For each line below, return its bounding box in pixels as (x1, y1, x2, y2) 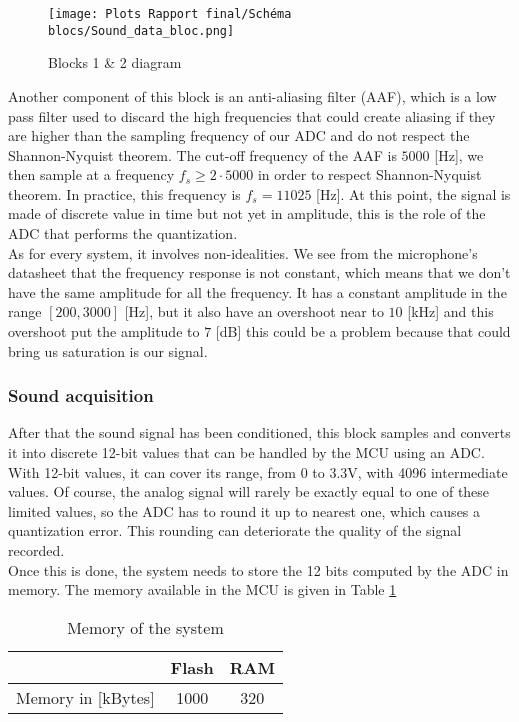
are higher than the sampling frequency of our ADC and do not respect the (8, 125, 470, 146)
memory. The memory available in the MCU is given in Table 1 (8, 579, 397, 600)
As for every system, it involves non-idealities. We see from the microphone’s (8, 242, 478, 263)
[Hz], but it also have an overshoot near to (124, 301, 384, 322)
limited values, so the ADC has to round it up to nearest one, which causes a (8, 500, 481, 521)
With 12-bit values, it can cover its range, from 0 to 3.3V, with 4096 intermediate (8, 461, 508, 482)
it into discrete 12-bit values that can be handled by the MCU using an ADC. (8, 442, 485, 463)
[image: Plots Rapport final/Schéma (48, 7, 292, 21)
